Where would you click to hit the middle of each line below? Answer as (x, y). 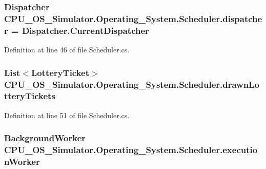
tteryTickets (30, 96)
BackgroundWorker (45, 138)
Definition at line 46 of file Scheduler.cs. (67, 50)
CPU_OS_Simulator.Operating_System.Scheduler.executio (131, 150)
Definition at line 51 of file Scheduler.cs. (67, 115)
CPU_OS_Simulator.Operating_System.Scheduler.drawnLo (132, 84)
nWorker (22, 162)
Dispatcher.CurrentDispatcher (85, 30)
